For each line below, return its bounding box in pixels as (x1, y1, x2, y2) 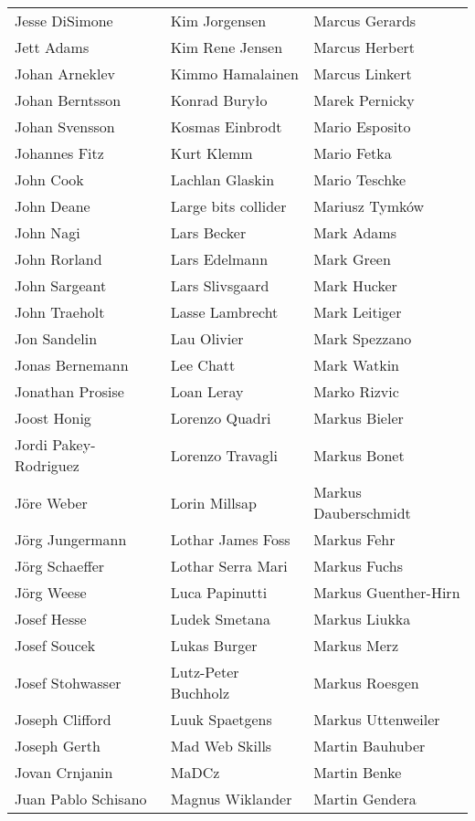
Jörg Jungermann (15, 529, 127, 550)
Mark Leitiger (313, 301, 402, 322)
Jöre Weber (15, 491, 88, 513)
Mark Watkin (313, 354, 400, 375)
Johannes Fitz (15, 142, 104, 163)
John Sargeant (15, 275, 107, 296)
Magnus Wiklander (170, 788, 292, 809)
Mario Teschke (313, 169, 406, 190)
